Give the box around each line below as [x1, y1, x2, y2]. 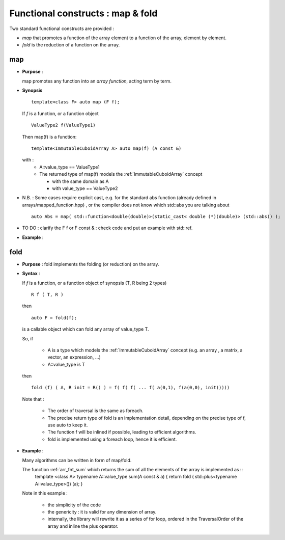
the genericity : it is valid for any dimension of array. [47, 508, 157, 515]
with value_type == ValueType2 [52, 185, 118, 191]
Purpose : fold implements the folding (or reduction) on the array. [22, 261, 160, 267]
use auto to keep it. [47, 422, 88, 428]
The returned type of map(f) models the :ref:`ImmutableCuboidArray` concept [39, 171, 203, 177]
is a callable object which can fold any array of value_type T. [22, 326, 150, 332]
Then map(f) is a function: [22, 133, 77, 140]
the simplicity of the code [47, 502, 101, 508]
